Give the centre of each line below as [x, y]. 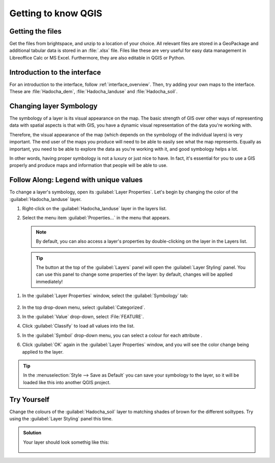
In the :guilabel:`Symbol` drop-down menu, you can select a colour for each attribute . [112, 335]
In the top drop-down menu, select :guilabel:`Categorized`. [84, 307]
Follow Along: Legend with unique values [76, 180]
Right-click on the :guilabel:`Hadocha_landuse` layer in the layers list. [94, 209]
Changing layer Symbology [53, 106]
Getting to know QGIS [56, 13]
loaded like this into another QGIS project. [67, 382]
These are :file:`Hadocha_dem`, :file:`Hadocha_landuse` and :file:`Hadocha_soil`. [93, 92]
